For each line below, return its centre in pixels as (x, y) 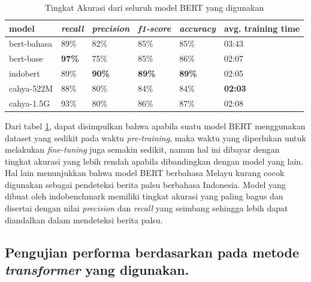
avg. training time (262, 28)
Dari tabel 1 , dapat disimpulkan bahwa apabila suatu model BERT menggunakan (155, 125)
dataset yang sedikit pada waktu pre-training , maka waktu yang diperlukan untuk (155, 137)
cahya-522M (31, 88)
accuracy (197, 28)
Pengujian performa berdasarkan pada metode (152, 252)
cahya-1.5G (30, 103)
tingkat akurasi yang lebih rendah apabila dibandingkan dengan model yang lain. (154, 161)
